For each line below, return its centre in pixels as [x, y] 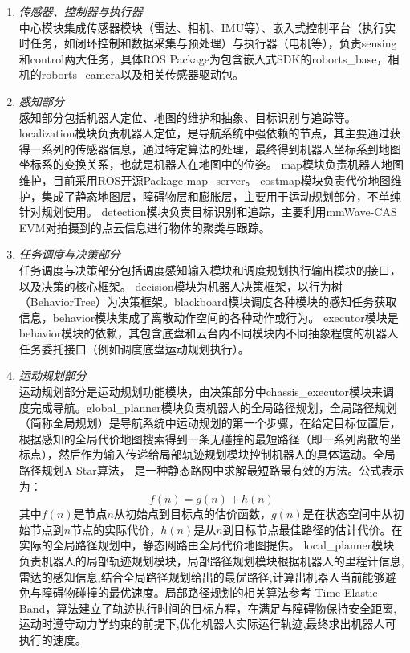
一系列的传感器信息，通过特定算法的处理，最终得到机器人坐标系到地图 [215, 148]
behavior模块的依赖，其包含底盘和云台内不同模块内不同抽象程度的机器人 [209, 333]
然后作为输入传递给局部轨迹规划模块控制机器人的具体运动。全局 [227, 454]
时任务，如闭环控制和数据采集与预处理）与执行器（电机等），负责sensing [208, 43]
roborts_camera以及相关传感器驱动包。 [142, 74]
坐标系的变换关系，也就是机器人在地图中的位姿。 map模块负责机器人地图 [211, 164]
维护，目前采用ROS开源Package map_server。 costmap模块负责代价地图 [205, 180]
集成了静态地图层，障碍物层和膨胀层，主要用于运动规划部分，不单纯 [221, 196]
